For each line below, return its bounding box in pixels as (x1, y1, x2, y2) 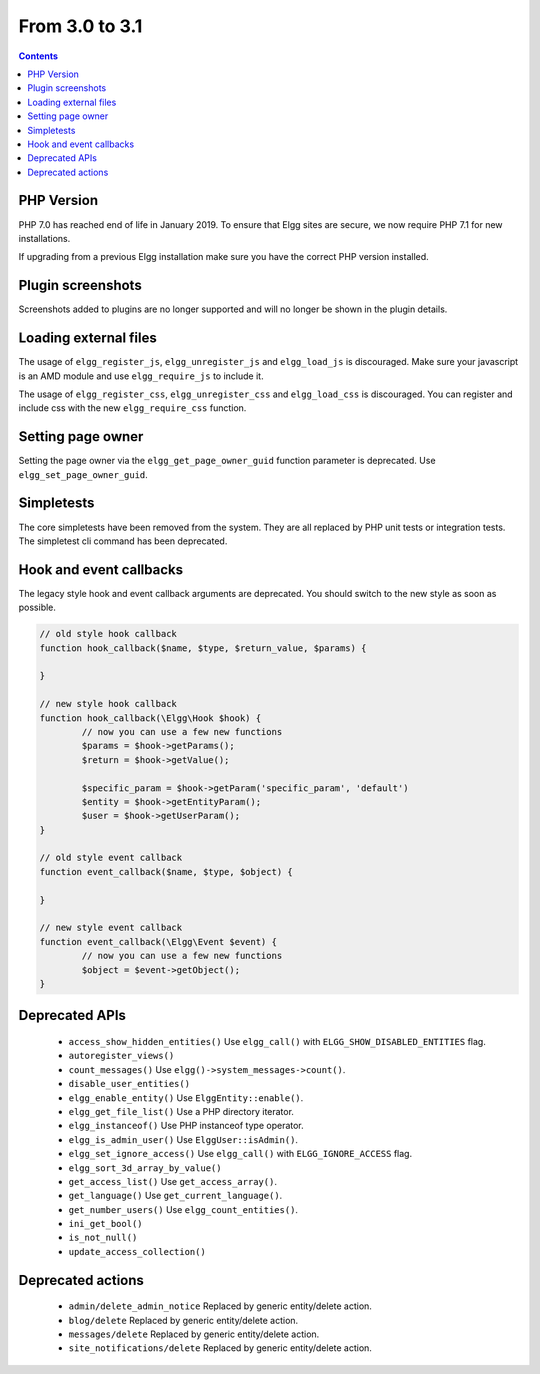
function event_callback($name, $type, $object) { (39, 866, 294, 877)
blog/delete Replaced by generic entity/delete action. (68, 1314, 299, 1326)
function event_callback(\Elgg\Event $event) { (39, 936, 277, 947)
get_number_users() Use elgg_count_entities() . (68, 1203, 299, 1215)
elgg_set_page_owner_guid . (18, 468, 149, 480)
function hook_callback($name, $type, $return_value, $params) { (39, 642, 367, 654)
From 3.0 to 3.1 (18, 15, 143, 37)
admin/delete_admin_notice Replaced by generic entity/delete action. (68, 1300, 372, 1312)
